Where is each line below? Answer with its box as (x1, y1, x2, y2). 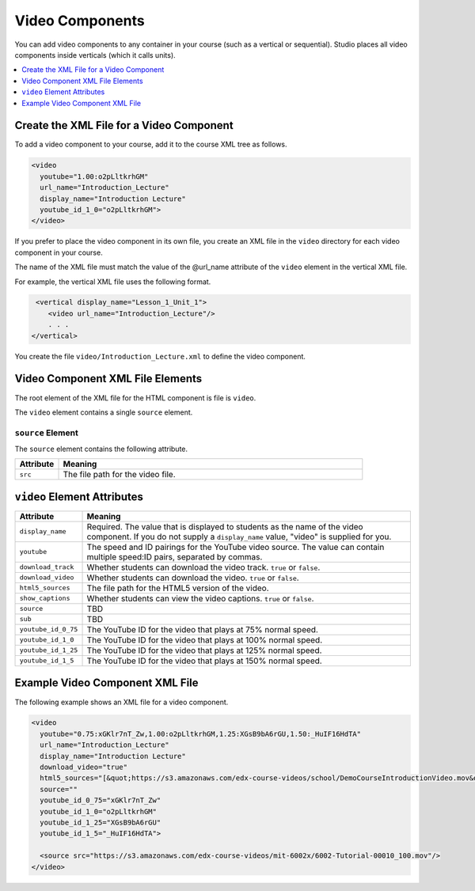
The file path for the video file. (63, 469, 176, 480)
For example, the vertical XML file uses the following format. (14, 277, 211, 286)
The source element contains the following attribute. (14, 444, 188, 454)
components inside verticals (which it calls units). (14, 50, 176, 59)
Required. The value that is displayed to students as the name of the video (86, 521, 363, 532)
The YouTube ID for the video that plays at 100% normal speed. (86, 634, 323, 645)
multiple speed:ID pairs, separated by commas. (86, 551, 263, 562)
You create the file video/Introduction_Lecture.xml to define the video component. (14, 351, 306, 361)
